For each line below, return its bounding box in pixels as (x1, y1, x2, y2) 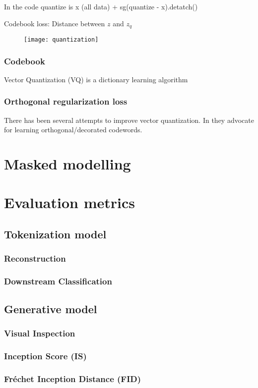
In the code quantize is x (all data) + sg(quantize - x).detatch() (4, 1, 198, 11)
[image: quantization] (24, 36, 99, 44)
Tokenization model (4, 226, 107, 242)
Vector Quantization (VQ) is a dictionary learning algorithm (4, 74, 188, 84)
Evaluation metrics (4, 192, 135, 213)
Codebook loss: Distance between (4, 18, 105, 28)
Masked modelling (4, 154, 131, 174)
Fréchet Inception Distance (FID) (4, 372, 141, 385)
